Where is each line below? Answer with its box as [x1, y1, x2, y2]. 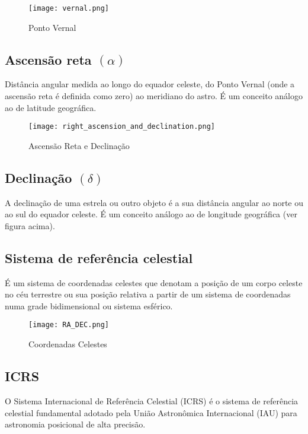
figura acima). [5, 219, 55, 232]
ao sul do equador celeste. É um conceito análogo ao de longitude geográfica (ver [5, 208, 297, 220]
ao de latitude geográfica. [5, 101, 97, 113]
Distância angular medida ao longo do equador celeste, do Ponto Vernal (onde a [5, 78, 295, 90]
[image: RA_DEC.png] [28, 321, 110, 330]
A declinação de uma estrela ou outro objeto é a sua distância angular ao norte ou [5, 196, 303, 208]
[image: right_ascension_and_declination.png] [28, 122, 215, 131]
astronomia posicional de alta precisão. [5, 418, 146, 430]
